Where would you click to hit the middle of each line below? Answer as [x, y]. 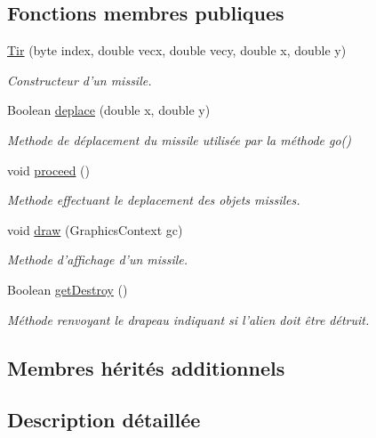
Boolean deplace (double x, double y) [109, 110]
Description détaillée [104, 420]
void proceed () [49, 170]
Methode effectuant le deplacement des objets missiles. [154, 200]
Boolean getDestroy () [68, 289]
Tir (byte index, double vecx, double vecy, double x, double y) [177, 50]
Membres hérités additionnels [146, 367]
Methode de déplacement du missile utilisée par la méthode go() [180, 139]
